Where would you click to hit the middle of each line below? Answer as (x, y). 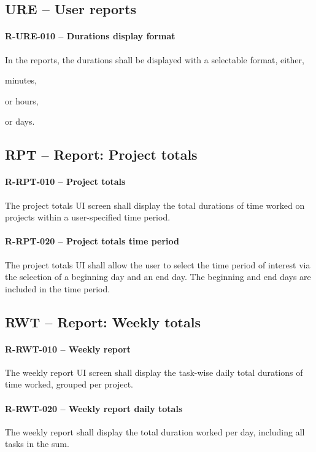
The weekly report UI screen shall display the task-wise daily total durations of (154, 372)
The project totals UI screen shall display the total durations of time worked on (155, 205)
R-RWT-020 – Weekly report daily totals (94, 408)
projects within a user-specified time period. (88, 217)
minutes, (21, 80)
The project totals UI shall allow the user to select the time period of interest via (158, 264)
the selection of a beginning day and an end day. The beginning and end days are (158, 277)
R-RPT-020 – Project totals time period (92, 241)
